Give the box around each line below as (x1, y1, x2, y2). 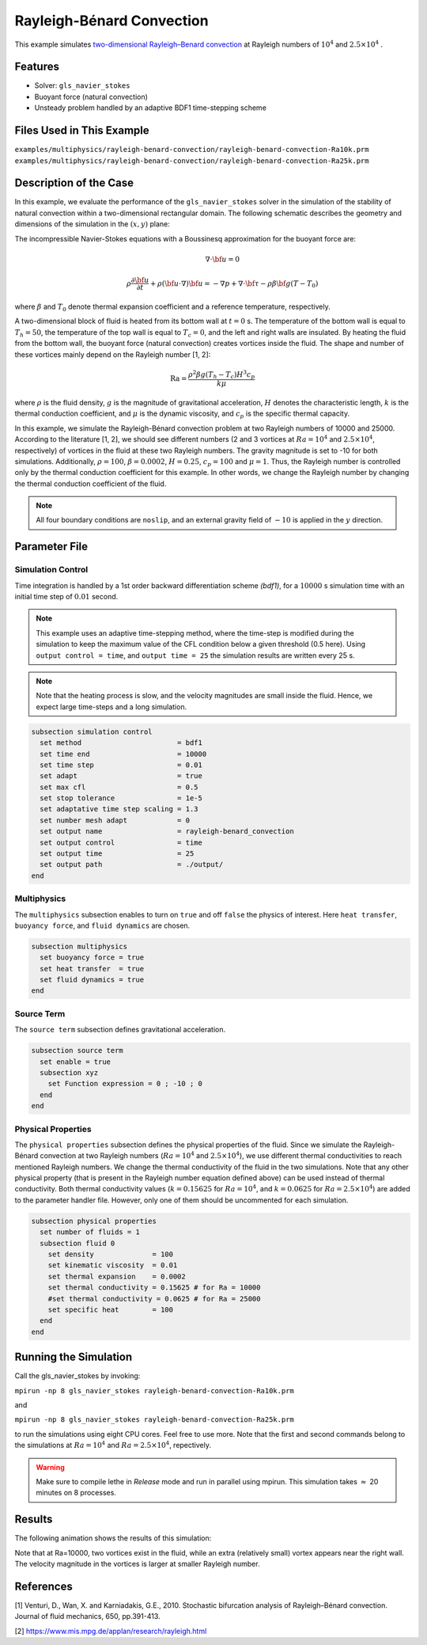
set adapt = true (40, 772, 203, 781)
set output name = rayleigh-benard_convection (40, 827, 294, 836)
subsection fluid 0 (40, 1239, 115, 1248)
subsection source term (31, 1046, 124, 1055)
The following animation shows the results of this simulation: (14, 1533, 212, 1543)
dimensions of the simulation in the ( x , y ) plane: (14, 219, 170, 229)
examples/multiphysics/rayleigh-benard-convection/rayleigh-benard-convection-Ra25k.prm (14, 156, 369, 165)
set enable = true (40, 1057, 111, 1066)
